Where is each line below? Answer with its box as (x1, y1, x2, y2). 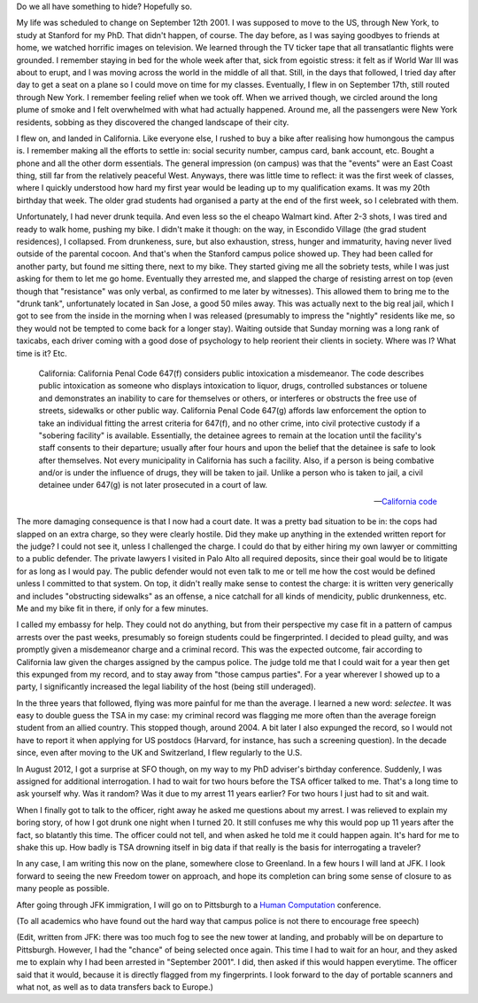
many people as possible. (16, 883, 110, 894)
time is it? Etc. (16, 348, 68, 358)
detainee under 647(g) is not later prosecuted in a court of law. (38, 480, 268, 490)
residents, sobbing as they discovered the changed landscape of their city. (16, 116, 289, 128)
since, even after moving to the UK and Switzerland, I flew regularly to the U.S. (16, 748, 303, 758)
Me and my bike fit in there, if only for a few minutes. (16, 603, 209, 614)
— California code (373, 496, 437, 506)
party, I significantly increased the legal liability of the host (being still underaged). (16, 681, 316, 692)
